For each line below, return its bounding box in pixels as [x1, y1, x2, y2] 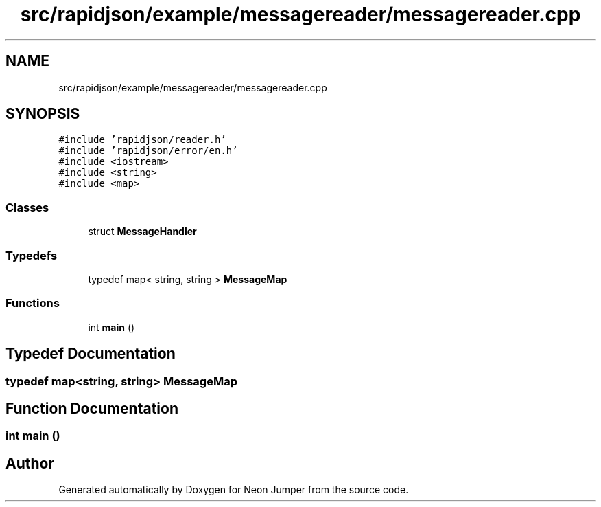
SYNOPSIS [5, 105, 80, 123]
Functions [5, 296, 60, 311]
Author [5, 454, 54, 472]
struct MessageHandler [88, 225, 197, 238]
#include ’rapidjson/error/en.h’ [58, 145, 238, 157]
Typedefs [5, 248, 58, 262]
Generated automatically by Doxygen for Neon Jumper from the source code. [58, 484, 409, 496]
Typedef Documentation [5, 345, 176, 363]
